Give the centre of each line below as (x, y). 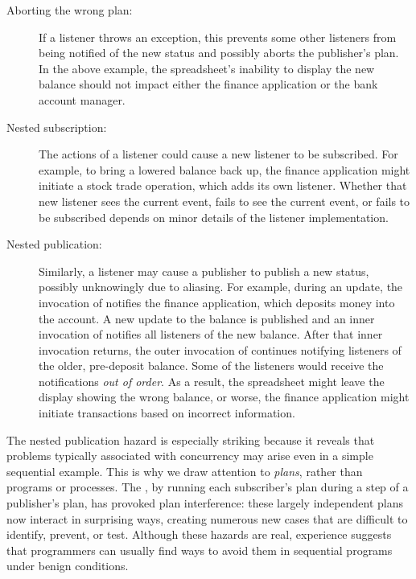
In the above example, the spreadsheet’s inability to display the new (207, 68)
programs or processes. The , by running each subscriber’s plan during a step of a (208, 487)
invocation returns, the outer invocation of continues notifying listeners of (220, 349)
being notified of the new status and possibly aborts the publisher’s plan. (219, 53)
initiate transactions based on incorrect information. (167, 413)
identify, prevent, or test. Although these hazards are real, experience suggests (199, 534)
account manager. (82, 99)
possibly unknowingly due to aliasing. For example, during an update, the (221, 287)
